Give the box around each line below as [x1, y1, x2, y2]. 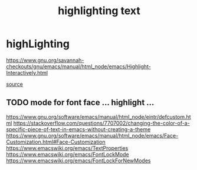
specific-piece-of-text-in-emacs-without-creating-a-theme [6, 125, 151, 133]
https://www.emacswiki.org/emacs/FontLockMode [6, 151, 130, 158]
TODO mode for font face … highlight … [6, 98, 155, 108]
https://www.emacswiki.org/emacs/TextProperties [6, 144, 129, 151]
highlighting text [58, 4, 140, 18]
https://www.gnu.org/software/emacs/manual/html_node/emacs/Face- [6, 132, 179, 139]
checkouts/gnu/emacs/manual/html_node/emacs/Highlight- [6, 63, 152, 70]
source [6, 81, 24, 88]
